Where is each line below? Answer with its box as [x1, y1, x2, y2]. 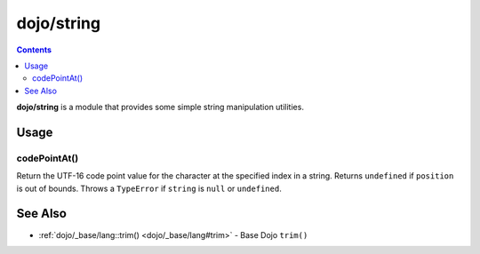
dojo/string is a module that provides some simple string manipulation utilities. [16, 102, 304, 113]
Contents [16, 44, 52, 55]
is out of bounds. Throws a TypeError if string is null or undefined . [16, 183, 282, 194]
